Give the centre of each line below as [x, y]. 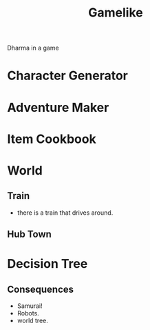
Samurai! [30, 306]
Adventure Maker [58, 107]
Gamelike [116, 13]
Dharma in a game [33, 48]
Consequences [41, 289]
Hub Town [29, 234]
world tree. [32, 321]
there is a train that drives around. [65, 213]
